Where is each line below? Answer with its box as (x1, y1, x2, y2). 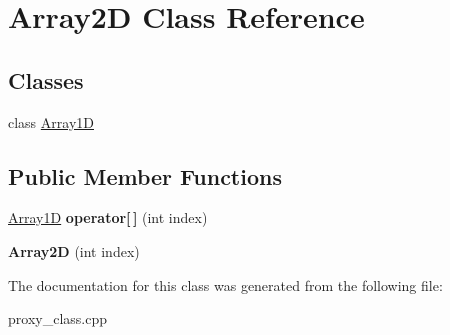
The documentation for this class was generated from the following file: (8, 274, 443, 295)
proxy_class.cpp (8, 308, 107, 329)
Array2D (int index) (8, 240, 140, 261)
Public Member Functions (8, 160, 282, 191)
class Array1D (8, 111, 94, 132)
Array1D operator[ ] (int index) (8, 207, 208, 228)
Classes (8, 64, 84, 95)
